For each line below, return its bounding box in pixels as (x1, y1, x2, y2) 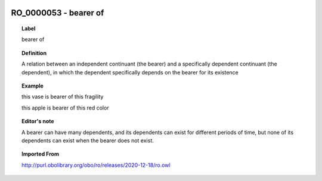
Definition (21, 49, 47, 57)
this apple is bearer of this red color (21, 104, 110, 111)
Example (21, 82, 44, 89)
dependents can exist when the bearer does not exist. (21, 137, 154, 144)
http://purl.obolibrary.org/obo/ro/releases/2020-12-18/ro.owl (21, 161, 171, 168)
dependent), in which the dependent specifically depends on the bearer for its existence (21, 68, 239, 76)
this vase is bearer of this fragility (21, 93, 104, 101)
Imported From (21, 151, 60, 158)
